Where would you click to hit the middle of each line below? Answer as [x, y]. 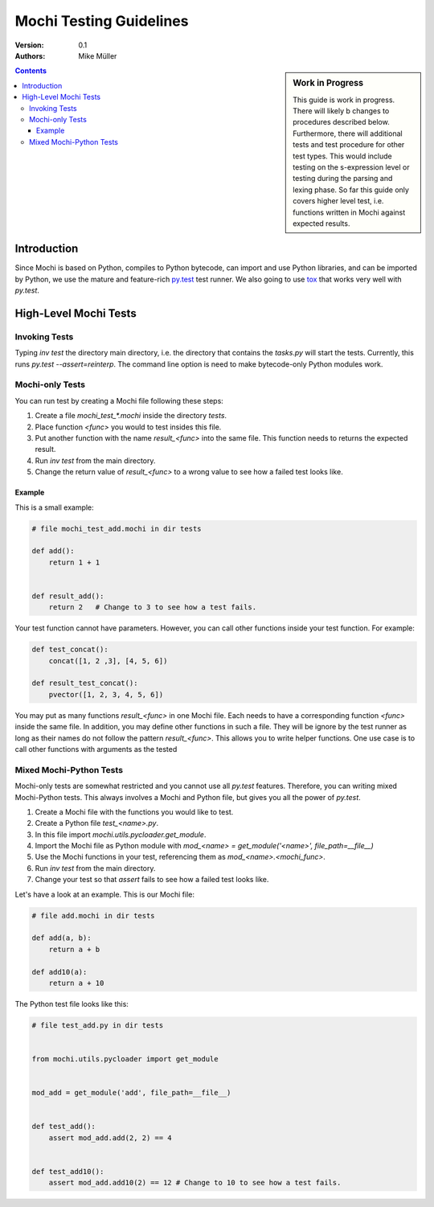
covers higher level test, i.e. [338, 201]
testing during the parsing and [343, 179]
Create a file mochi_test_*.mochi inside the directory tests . [131, 416]
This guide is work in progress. [344, 100]
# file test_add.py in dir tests [98, 1025]
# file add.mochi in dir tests [94, 916]
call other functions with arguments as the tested [96, 749]
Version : [29, 45]
